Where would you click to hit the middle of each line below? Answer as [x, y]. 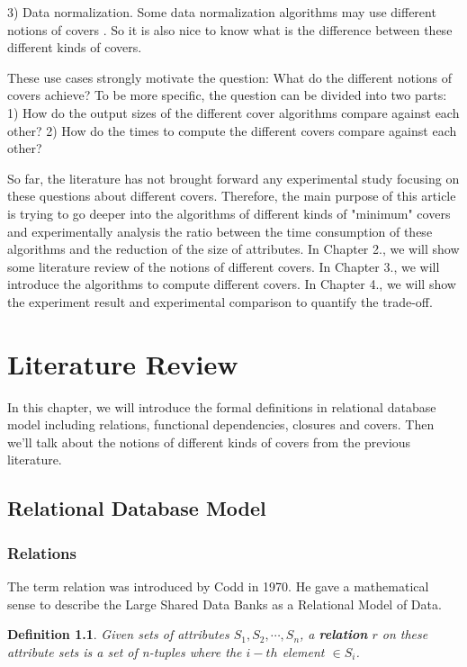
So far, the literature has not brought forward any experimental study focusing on [233, 178]
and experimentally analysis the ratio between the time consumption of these [220, 231]
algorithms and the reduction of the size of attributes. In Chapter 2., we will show [233, 249]
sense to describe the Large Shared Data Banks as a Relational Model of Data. [225, 604]
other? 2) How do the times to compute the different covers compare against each [232, 130]
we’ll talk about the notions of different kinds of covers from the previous [209, 442]
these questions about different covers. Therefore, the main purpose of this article [232, 196]
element [303, 651]
